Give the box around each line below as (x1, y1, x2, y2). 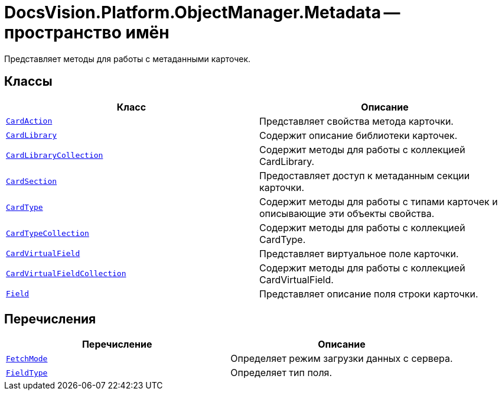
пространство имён (4, 22, 169, 43)
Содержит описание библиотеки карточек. (259, 129, 458, 141)
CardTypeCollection (6, 229, 89, 238)
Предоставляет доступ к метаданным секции (259, 169, 470, 182)
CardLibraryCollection (6, 151, 103, 160)
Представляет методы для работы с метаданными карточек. (4, 53, 251, 64)
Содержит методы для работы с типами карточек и (259, 195, 498, 208)
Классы (4, 74, 53, 89)
